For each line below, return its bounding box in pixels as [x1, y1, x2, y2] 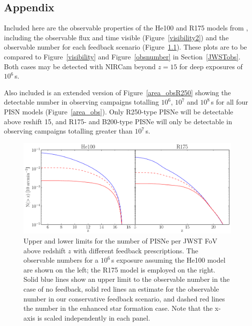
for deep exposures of [179, 61, 243, 71]
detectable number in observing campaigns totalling [4, 97, 159, 107]
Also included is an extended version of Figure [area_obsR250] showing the [4, 87, 231, 97]
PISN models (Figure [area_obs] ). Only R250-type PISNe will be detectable [4, 106, 233, 116]
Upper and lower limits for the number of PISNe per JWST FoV [23, 236, 217, 245]
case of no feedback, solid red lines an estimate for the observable [23, 283, 219, 294]
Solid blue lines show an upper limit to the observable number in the [23, 274, 230, 284]
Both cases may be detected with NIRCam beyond [4, 61, 156, 71]
